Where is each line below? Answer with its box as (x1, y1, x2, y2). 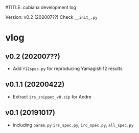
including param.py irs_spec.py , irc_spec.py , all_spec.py (12, 122, 134, 128)
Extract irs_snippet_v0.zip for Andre (12, 93, 92, 99)
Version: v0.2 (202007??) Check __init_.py (5, 14, 98, 20)
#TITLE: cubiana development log (5, 5, 77, 10)
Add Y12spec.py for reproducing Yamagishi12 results (12, 65, 123, 72)
